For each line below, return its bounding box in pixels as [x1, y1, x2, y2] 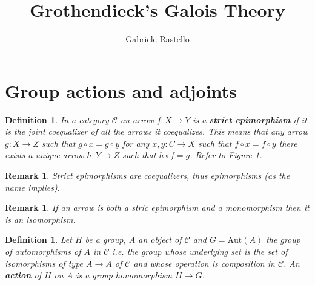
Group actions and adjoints [5, 78, 237, 103]
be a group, [85, 233, 126, 246]
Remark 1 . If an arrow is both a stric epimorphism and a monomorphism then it [5, 201, 310, 214]
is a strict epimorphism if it [193, 113, 307, 126]
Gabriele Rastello [125, 33, 190, 45]
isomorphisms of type [5, 257, 84, 269]
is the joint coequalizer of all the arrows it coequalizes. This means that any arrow [5, 125, 308, 138]
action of [5, 269, 41, 281]
